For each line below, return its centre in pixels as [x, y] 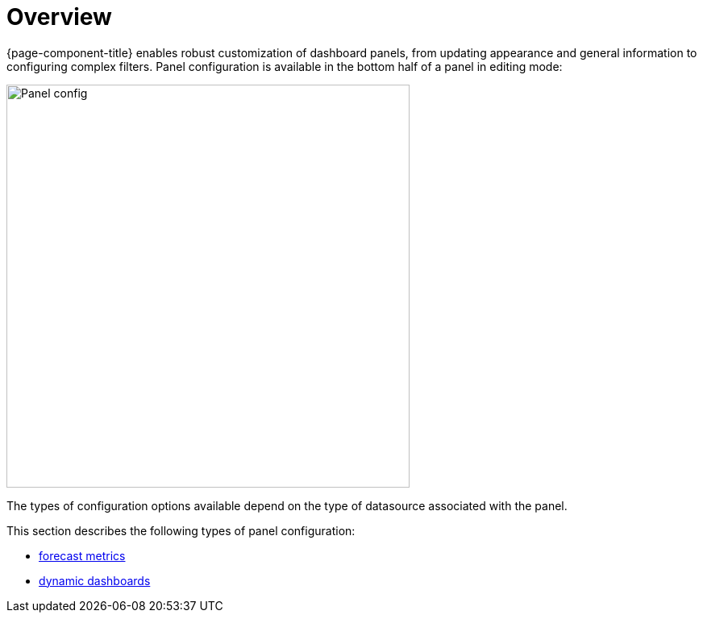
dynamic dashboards [95, 580]
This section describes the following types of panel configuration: [181, 530]
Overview [59, 17]
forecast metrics [82, 555]
